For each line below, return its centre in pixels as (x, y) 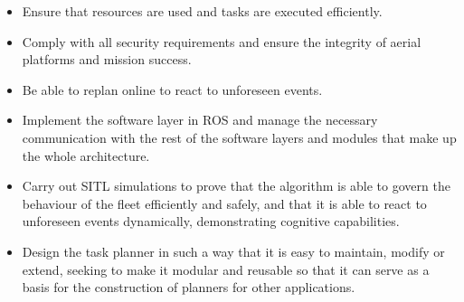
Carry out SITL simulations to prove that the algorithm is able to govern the (236, 186)
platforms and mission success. (107, 59)
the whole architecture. (86, 155)
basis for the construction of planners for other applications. (189, 287)
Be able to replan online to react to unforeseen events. (172, 89)
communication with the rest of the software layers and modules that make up (239, 137)
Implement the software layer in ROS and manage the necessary (200, 120)
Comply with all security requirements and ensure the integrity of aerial (222, 41)
